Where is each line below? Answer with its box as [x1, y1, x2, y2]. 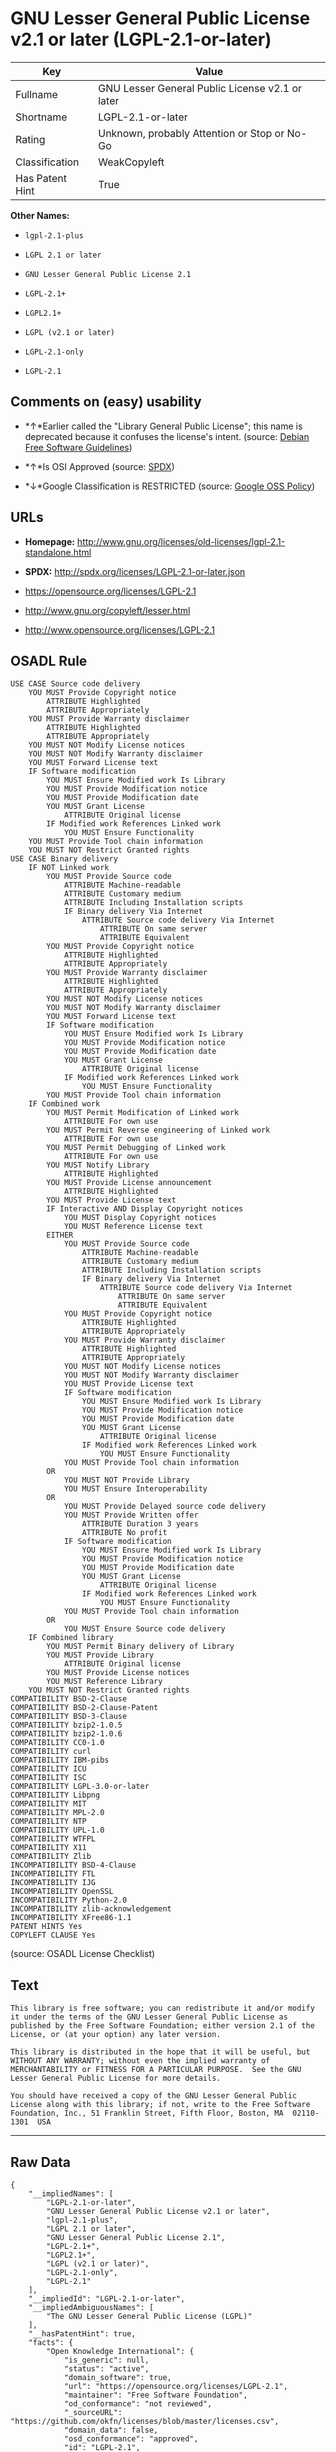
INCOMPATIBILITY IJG [10, 1878, 97, 1888]
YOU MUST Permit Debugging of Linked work [46, 1143, 226, 1153]
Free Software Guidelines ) [24, 441, 133, 453]
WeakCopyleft [98, 155, 165, 169]
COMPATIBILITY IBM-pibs [10, 1755, 110, 1766]
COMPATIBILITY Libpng [10, 1790, 101, 1801]
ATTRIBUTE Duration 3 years [81, 1519, 199, 1529]
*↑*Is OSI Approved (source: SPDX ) [24, 460, 175, 472]
